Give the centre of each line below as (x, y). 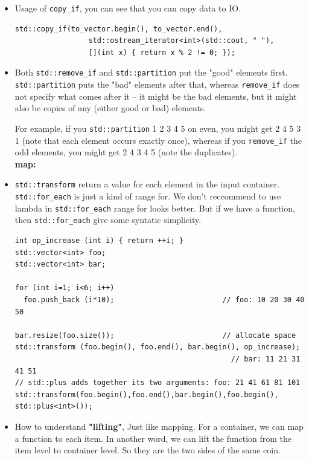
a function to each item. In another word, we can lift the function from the (153, 438)
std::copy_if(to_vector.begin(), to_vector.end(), (119, 29)
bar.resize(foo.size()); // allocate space (155, 335)
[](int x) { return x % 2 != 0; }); (162, 52)
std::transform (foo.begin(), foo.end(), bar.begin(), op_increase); (158, 347)
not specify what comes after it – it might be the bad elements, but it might (156, 96)
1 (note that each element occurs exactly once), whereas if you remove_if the (158, 140)
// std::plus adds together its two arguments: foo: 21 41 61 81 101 (158, 383)
